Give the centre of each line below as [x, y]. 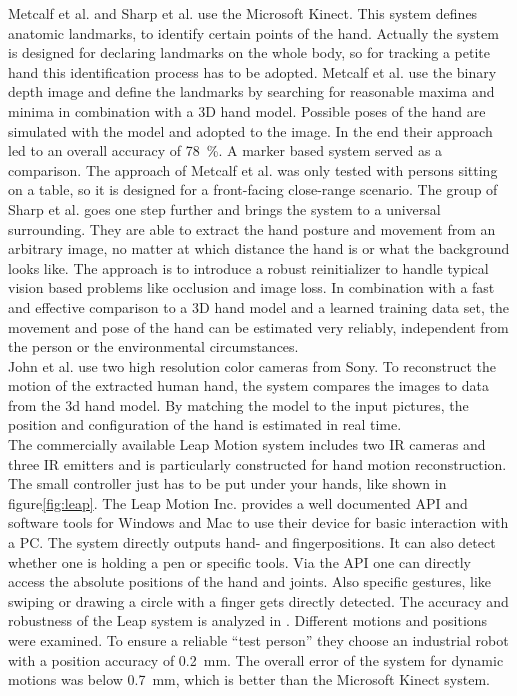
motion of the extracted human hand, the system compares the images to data [249, 385]
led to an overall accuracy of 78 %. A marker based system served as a [225, 150]
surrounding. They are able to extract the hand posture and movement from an [252, 228]
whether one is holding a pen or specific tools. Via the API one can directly [239, 561]
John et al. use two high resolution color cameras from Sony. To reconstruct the [252, 365]
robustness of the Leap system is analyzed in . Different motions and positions [248, 620]
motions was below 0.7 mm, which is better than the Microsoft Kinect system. [249, 679]
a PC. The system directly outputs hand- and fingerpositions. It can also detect [252, 542]
